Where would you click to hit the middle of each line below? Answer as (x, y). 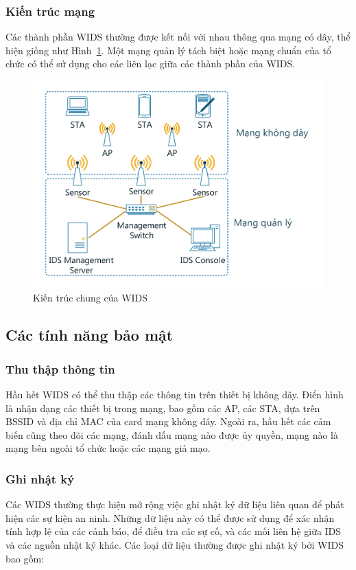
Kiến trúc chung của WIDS (91, 298)
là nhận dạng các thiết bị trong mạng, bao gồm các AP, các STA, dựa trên (163, 408)
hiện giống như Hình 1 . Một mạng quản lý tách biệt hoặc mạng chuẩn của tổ (168, 50)
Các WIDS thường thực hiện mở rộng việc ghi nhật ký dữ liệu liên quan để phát (175, 504)
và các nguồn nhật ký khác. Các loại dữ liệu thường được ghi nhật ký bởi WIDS (175, 544)
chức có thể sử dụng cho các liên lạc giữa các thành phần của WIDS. (151, 64)
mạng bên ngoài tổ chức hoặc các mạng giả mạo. (108, 448)
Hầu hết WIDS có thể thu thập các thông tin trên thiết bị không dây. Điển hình (175, 394)
